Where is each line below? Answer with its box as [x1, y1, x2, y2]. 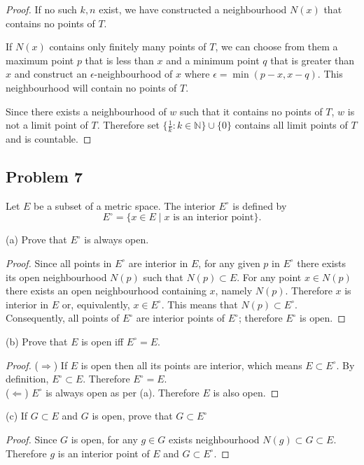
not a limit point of [6, 117, 88, 132]
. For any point [237, 269, 302, 284]
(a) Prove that [6, 232, 67, 247]
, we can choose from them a [215, 39, 338, 54]
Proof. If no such [6, 2, 77, 16]
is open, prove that [92, 408, 173, 423]
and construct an [14, 66, 87, 81]
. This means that [161, 296, 238, 311]
